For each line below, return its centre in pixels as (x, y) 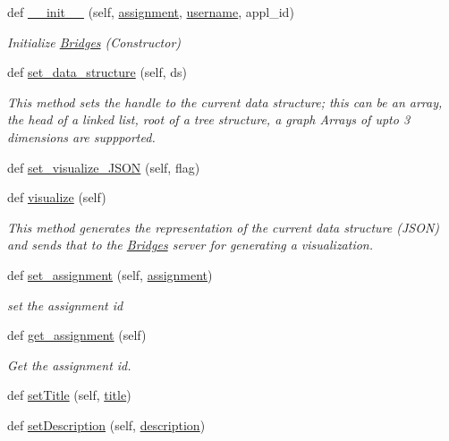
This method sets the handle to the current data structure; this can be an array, (225, 102)
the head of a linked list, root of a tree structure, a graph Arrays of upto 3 (209, 119)
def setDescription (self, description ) (106, 424)
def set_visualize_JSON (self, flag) (104, 167)
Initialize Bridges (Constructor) (94, 42)
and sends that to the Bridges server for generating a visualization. (191, 245)
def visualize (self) (57, 197)
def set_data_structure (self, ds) (97, 72)
